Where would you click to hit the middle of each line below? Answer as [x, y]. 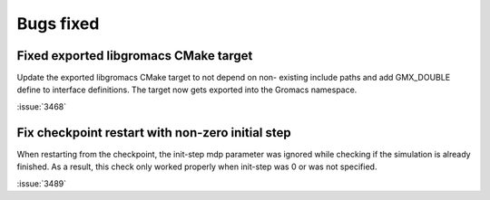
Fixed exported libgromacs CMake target [135, 56]
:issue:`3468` [42, 106]
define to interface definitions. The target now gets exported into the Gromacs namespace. [187, 90]
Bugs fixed [58, 24]
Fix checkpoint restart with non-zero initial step [154, 133]
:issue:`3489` [42, 183]
